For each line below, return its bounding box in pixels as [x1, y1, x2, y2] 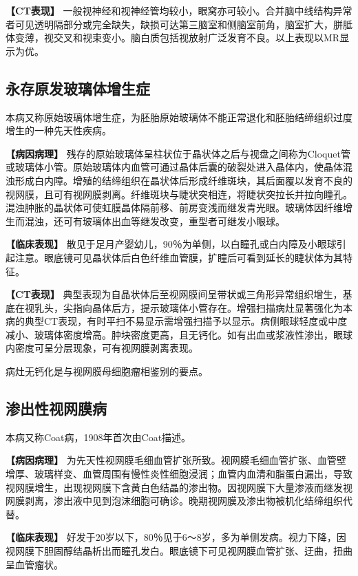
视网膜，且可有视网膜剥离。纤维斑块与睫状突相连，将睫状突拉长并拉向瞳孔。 [6, 186, 352, 201]
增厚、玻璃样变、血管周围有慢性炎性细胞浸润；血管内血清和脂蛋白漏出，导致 [6, 467, 352, 481]
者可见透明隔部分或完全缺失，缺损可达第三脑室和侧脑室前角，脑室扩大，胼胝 [6, 17, 352, 31]
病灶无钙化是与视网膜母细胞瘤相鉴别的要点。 [6, 364, 208, 378]
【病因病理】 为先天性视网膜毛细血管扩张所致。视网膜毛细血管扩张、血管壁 [6, 453, 346, 467]
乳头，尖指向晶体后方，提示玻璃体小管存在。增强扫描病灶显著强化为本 [34, 300, 352, 314]
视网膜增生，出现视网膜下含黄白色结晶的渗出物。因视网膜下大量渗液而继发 [6, 480, 343, 494]
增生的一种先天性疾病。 [6, 123, 112, 138]
